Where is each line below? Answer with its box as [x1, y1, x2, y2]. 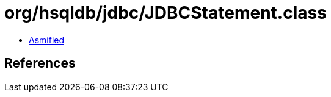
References [4, 56, 76, 71]
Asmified [29, 34, 65, 45]
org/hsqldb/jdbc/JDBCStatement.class [4, 2, 327, 23]
